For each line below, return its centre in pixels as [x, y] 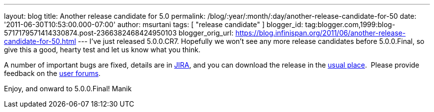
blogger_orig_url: [206, 33]
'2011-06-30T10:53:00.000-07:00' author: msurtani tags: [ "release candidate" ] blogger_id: [154, 24]
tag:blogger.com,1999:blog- [350, 24]
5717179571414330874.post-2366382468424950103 [90, 33]
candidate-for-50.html [40, 41]
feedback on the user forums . [52, 73]
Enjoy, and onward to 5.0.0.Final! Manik [68, 89]
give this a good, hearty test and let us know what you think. [102, 50]
